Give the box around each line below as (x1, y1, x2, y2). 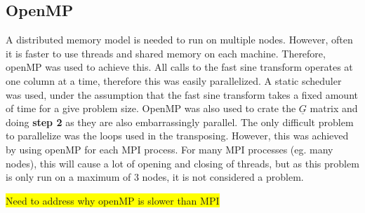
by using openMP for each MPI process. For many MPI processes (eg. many (6, 142, 333, 156)
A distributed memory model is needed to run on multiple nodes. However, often (6, 32, 353, 47)
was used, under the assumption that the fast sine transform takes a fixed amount (6, 87, 358, 102)
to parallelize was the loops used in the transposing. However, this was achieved (6, 128, 349, 143)
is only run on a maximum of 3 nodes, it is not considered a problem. (6, 170, 304, 184)
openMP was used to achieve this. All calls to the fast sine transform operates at (6, 60, 353, 74)
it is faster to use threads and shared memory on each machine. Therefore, (6, 46, 326, 60)
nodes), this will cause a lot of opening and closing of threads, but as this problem (6, 156, 359, 170)
